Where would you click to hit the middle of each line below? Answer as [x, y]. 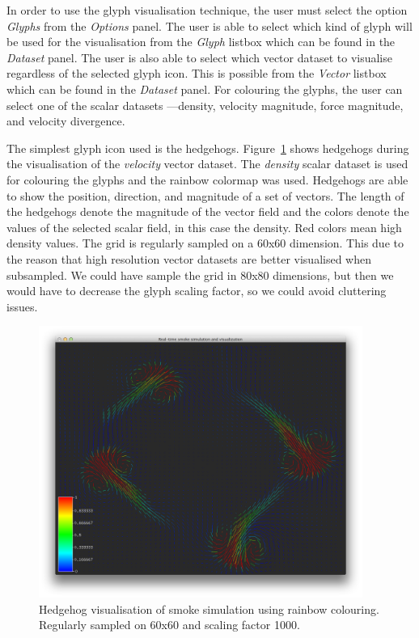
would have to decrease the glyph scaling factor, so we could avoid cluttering [197, 291]
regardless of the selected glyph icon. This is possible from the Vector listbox [197, 73]
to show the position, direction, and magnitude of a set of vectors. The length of [205, 195]
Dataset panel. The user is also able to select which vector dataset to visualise [199, 57]
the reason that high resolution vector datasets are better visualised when [189, 258]
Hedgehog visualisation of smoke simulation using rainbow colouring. [209, 608]
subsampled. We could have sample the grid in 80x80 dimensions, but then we [200, 275]
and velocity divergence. [66, 121]
